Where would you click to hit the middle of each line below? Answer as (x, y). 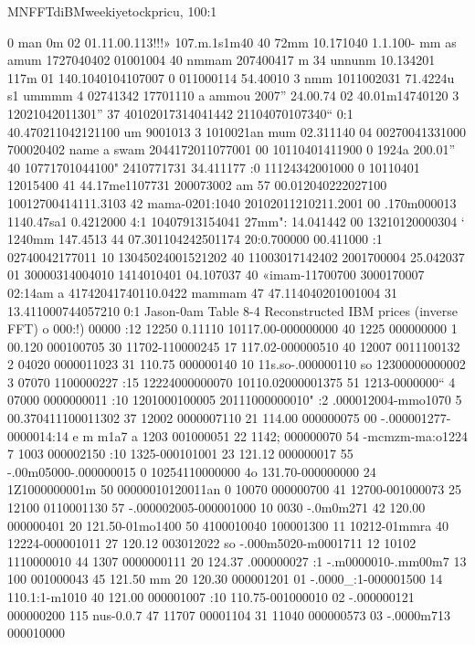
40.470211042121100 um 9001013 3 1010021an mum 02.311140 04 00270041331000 (237, 131)
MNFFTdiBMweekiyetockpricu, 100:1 (112, 11)
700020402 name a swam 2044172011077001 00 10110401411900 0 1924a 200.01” (232, 149)
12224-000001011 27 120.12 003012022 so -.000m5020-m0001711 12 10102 (212, 543)
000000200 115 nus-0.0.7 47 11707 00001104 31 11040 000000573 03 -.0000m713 (229, 614)
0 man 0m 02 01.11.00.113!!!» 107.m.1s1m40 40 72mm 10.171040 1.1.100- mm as (232, 42)
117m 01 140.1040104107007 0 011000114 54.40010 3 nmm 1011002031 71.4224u (231, 77)
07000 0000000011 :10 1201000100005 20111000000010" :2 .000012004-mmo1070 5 (235, 400)
